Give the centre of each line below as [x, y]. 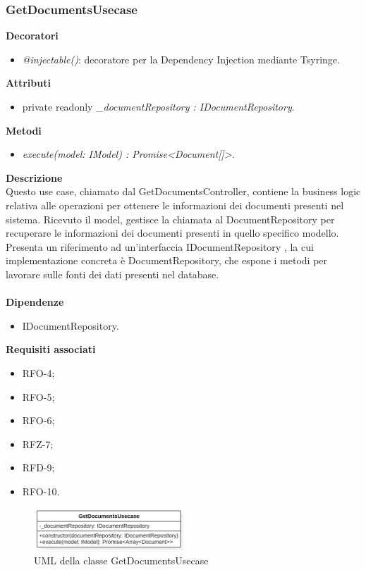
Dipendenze [35, 302]
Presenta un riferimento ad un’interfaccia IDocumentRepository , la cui [160, 246]
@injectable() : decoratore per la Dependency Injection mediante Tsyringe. [181, 59]
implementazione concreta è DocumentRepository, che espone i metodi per [167, 260]
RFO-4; [38, 372]
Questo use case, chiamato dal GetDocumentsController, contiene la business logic [183, 191]
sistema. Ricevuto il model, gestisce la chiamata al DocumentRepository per [170, 219]
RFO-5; [38, 396]
